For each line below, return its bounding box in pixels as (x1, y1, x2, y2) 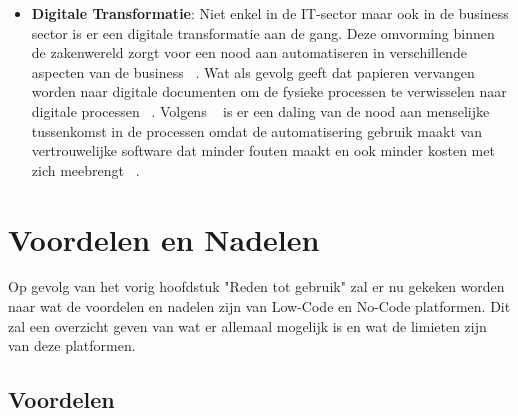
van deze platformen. (8, 335, 136, 356)
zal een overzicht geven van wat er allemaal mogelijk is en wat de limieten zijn (8, 315, 487, 336)
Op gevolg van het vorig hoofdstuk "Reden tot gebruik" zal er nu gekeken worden (8, 276, 505, 297)
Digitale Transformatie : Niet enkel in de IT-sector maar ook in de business (31, 3, 509, 23)
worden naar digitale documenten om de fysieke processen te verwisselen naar (31, 81, 507, 102)
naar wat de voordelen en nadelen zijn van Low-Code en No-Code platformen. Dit (8, 296, 511, 317)
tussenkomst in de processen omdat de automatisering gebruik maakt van (31, 120, 482, 141)
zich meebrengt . (31, 159, 140, 180)
